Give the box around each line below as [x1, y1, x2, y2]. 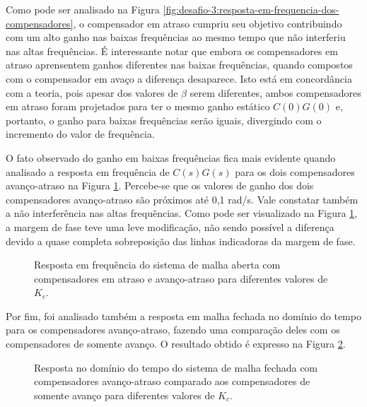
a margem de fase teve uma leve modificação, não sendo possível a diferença [6, 219, 334, 234]
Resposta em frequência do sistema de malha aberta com [34, 257, 281, 272]
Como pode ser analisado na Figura [6, 2, 160, 16]
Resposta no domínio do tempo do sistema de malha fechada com [34, 360, 318, 374]
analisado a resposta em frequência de [6, 164, 170, 179]
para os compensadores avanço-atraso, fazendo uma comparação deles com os [6, 322, 340, 337]
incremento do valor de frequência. [6, 126, 155, 141]
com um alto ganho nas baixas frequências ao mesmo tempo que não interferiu [6, 30, 346, 45]
